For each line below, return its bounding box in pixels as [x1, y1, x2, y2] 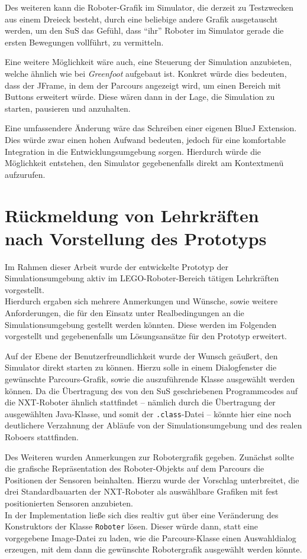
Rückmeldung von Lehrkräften [5, 203, 259, 227]
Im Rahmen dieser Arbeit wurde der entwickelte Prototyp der [5, 260, 228, 272]
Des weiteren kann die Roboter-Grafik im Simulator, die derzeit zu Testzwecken [5, 1, 294, 13]
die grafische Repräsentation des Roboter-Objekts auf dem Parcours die [5, 462, 264, 474]
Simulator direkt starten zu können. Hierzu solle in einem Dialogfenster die [5, 361, 277, 373]
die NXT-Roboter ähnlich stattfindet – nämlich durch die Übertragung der [5, 396, 276, 408]
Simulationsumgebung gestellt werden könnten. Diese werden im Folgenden [5, 318, 277, 330]
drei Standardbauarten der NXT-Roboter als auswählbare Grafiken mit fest [5, 485, 279, 498]
